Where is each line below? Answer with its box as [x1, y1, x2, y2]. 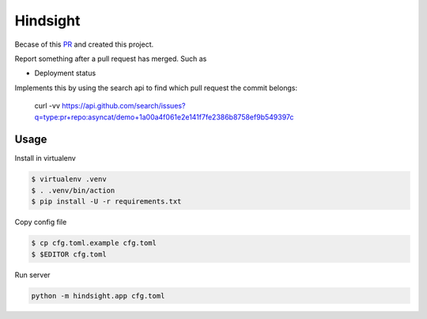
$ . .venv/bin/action [31, 186, 115, 195]
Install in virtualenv [14, 154, 77, 163]
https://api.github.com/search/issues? [62, 101, 186, 111]
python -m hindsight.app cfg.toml [31, 291, 165, 300]
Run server [14, 270, 51, 279]
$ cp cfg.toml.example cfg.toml [31, 238, 157, 248]
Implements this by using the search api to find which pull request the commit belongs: [14, 83, 298, 93]
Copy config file [14, 218, 67, 227]
